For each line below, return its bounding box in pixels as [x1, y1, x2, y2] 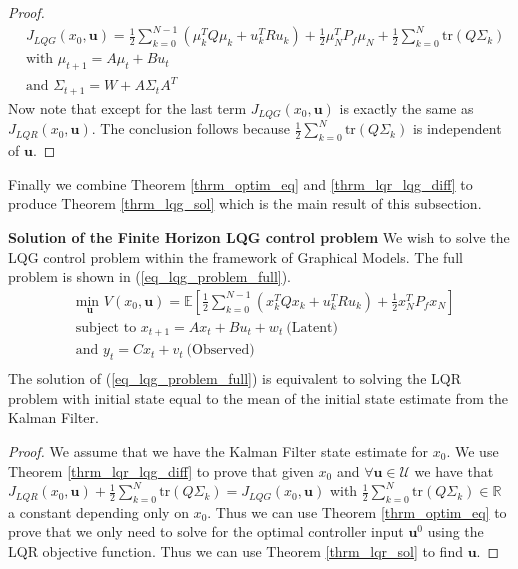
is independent [412, 118, 502, 139]
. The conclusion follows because [91, 118, 290, 139]
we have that [414, 460, 494, 481]
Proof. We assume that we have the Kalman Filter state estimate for [8, 440, 429, 461]
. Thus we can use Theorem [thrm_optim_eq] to [207, 501, 507, 522]
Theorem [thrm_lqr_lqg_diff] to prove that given [8, 460, 314, 481]
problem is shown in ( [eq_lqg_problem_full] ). [8, 266, 292, 287]
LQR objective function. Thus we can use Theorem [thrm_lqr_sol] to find [8, 541, 463, 562]
